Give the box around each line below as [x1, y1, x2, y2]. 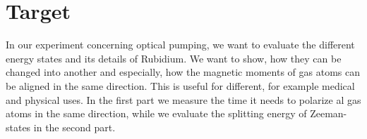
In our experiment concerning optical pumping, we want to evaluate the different [6, 37, 355, 52]
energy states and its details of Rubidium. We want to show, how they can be [6, 51, 342, 65]
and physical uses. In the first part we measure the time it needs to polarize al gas [6, 92, 361, 107]
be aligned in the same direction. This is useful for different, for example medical [6, 78, 355, 93]
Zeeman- [310, 106, 347, 121]
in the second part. [33, 119, 116, 134]
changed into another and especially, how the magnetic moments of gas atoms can [6, 65, 360, 79]
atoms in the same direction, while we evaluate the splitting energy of [6, 106, 307, 121]
